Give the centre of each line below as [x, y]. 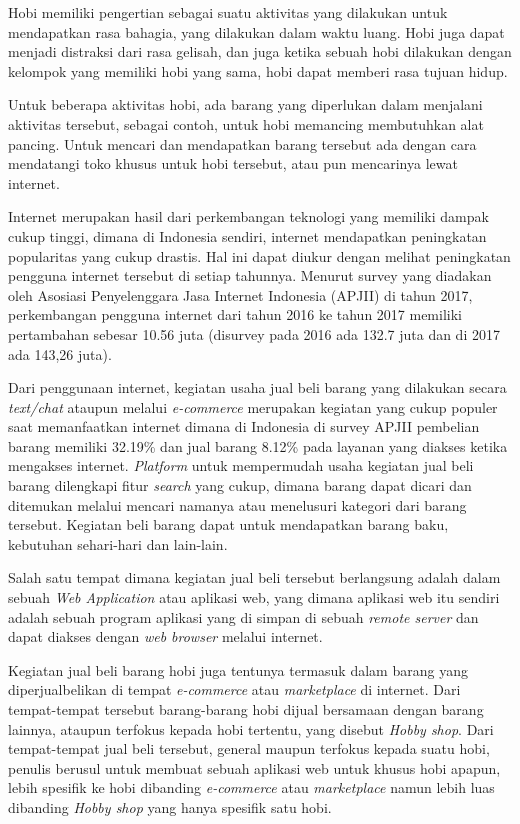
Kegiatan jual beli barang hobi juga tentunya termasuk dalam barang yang [238, 669]
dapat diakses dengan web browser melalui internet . [165, 636]
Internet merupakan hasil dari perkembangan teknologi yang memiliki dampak [248, 216]
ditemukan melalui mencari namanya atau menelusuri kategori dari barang [237, 504]
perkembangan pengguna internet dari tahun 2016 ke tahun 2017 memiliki [235, 314]
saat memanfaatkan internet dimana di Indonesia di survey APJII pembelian [244, 426]
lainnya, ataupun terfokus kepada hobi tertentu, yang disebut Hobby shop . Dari [251, 728]
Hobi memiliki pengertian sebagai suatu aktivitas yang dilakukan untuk [228, 12]
